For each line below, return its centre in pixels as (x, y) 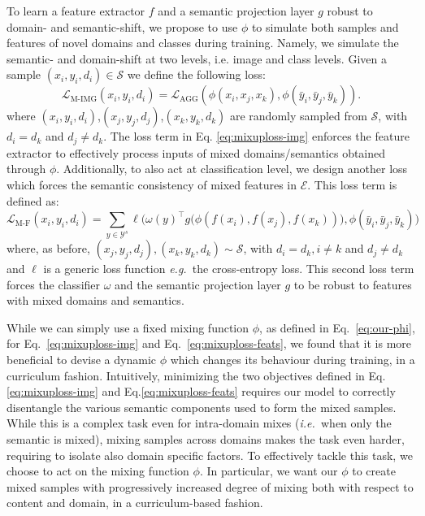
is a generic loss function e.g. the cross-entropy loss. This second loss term (229, 269)
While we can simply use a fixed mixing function (128, 327)
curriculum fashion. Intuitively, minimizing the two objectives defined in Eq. (196, 375)
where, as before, (48, 248)
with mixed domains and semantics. (95, 300)
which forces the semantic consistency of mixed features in (152, 185)
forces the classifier (54, 284)
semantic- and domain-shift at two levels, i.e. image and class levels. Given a (197, 58)
